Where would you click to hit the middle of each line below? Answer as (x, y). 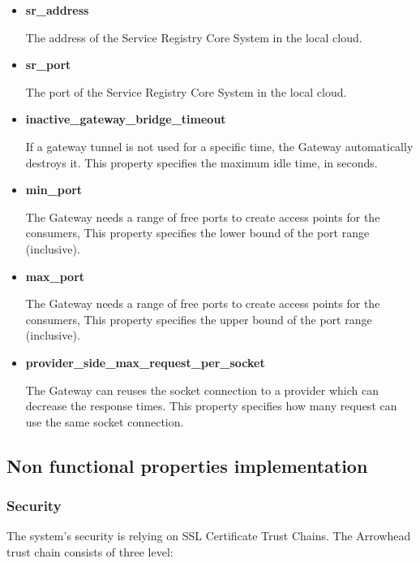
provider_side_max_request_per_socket (145, 362)
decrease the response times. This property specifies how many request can (211, 406)
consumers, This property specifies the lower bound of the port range (197, 233)
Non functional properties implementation (187, 465)
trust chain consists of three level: (90, 551)
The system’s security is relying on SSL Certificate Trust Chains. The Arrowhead (209, 536)
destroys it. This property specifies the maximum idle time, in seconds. (201, 162)
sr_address (57, 10)
